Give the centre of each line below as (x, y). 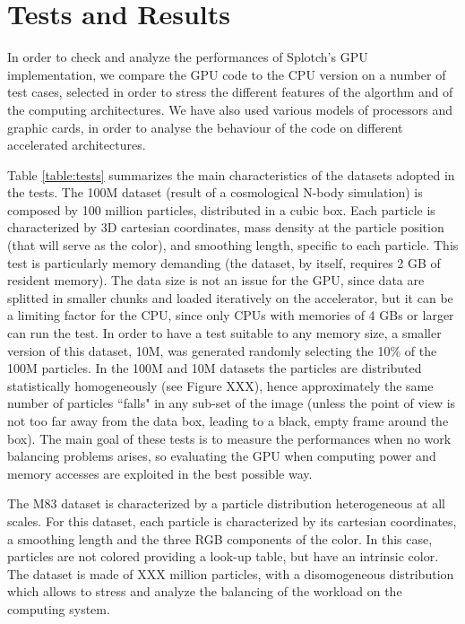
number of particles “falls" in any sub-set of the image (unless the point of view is (232, 403)
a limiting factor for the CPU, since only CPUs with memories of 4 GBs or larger (231, 315)
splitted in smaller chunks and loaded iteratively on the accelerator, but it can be (230, 297)
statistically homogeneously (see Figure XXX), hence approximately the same (220, 385)
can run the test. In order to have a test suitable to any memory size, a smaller (224, 333)
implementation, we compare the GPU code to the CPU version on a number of (227, 74)
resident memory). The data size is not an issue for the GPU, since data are (216, 280)
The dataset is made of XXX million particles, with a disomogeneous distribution (231, 573)
